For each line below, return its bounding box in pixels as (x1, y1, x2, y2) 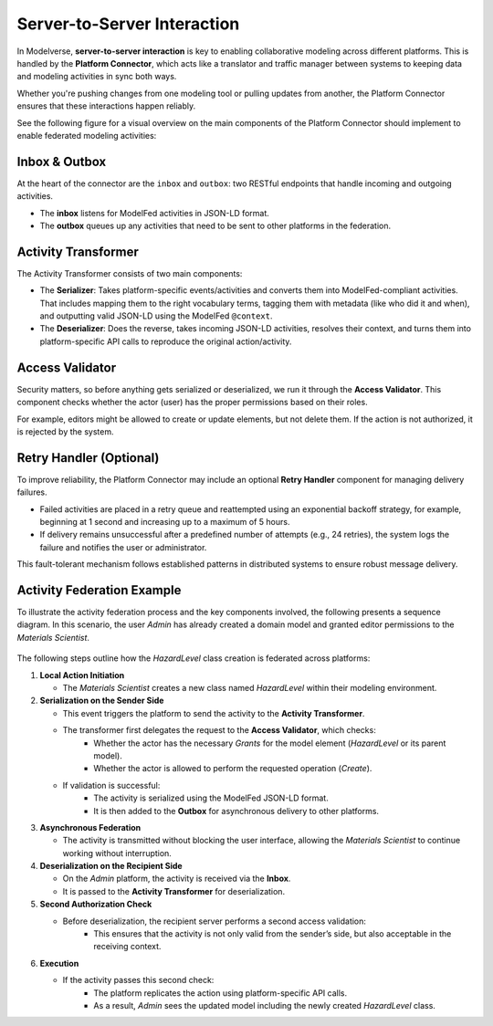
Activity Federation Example (16, 582, 182, 598)
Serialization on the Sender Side (39, 695, 164, 707)
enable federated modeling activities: (16, 130, 157, 141)
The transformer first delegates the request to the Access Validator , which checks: (62, 725, 376, 736)
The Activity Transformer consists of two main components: (16, 267, 243, 278)
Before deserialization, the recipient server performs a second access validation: (62, 916, 367, 927)
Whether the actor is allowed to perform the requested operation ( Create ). (93, 763, 372, 774)
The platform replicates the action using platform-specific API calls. (93, 987, 348, 999)
